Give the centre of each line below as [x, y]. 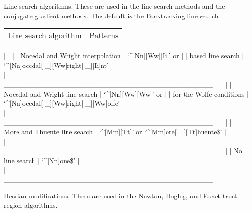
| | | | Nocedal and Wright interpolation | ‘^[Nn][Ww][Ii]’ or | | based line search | [124, 56]
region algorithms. [31, 205]
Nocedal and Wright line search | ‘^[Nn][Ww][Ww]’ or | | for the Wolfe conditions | [126, 93]
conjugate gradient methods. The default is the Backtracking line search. [112, 15]
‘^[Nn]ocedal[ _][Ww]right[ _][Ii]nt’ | [59, 65]
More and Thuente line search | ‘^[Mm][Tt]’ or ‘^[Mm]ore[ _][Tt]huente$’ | [115, 131]
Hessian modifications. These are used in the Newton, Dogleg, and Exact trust [121, 195]
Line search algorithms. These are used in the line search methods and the [115, 6]
